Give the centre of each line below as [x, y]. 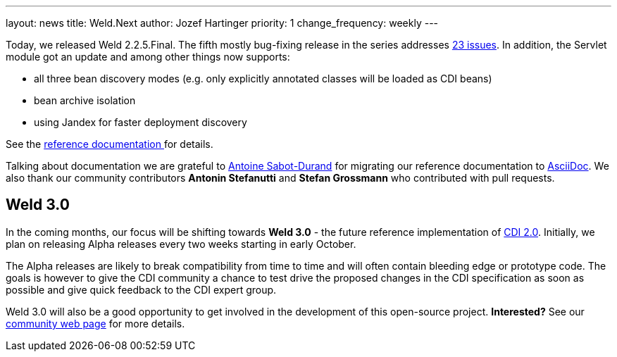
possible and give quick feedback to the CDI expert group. [141, 289]
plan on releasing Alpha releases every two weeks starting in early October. [181, 244]
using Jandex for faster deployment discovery [141, 122]
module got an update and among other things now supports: [148, 57]
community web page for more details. [95, 323]
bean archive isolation [85, 100]
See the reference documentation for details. [110, 144]
